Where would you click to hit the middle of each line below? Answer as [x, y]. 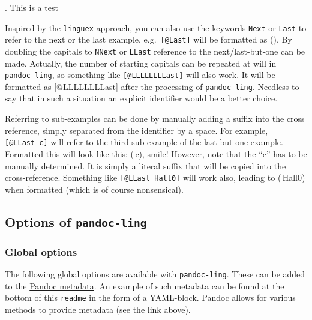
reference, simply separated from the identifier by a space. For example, [136, 130]
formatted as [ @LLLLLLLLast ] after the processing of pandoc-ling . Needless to [152, 86]
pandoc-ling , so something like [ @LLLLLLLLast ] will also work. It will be [140, 75]
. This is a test [31, 7]
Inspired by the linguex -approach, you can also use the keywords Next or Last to [156, 27]
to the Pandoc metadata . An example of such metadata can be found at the [145, 285]
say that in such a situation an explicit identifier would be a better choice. [141, 98]
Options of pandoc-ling [76, 221]
